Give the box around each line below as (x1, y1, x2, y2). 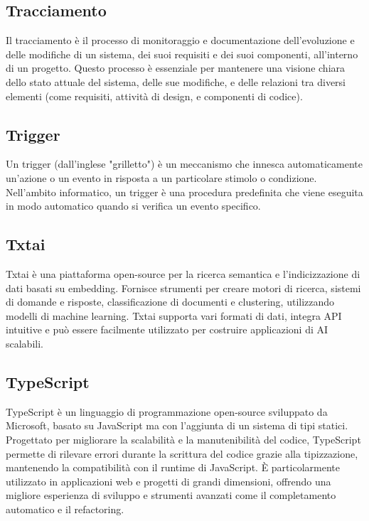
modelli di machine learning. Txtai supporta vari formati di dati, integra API (6, 308, 342, 323)
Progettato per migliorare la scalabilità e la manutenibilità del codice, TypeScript (6, 431, 361, 446)
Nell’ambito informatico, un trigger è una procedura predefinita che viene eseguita (6, 184, 363, 199)
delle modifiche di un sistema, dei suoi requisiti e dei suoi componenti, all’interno (6, 46, 358, 61)
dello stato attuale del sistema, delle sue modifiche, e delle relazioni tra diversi (6, 74, 346, 89)
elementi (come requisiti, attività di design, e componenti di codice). (6, 88, 303, 103)
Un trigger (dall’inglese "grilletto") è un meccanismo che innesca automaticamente (6, 156, 363, 171)
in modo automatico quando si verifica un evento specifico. (6, 198, 261, 213)
